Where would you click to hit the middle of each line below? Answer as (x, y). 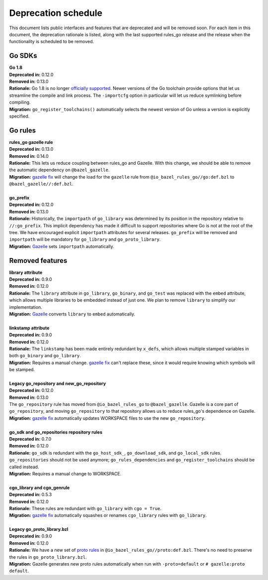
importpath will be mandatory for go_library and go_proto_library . (85, 239)
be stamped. (22, 370)
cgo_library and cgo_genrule (39, 487)
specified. (19, 116)
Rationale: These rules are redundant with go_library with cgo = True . (85, 508)
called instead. (24, 467)
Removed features (38, 260)
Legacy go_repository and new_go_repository (58, 383)
